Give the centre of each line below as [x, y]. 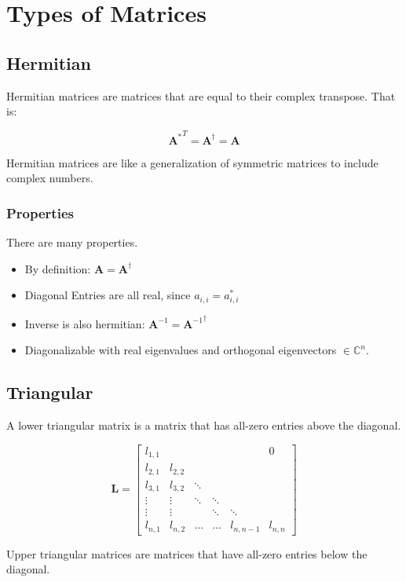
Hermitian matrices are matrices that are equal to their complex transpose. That [201, 95]
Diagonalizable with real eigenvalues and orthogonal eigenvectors [181, 350]
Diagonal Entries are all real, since [108, 295]
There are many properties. [72, 242]
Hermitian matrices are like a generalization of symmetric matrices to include [192, 162]
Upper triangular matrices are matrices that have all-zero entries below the [187, 553]
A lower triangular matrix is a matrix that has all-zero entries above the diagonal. [204, 425]
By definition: [58, 268]
